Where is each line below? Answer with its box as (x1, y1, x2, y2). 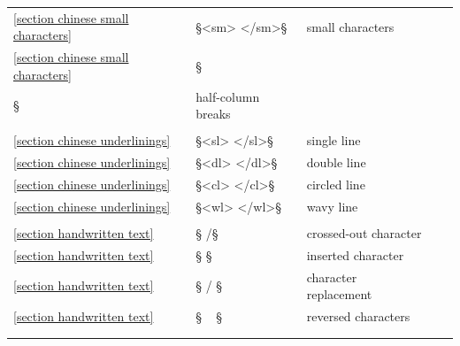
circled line (306, 175, 365, 193)
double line (306, 153, 366, 172)
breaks (195, 104, 231, 123)
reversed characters (306, 307, 410, 326)
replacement (306, 285, 372, 304)
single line (306, 131, 361, 150)
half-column (195, 87, 260, 105)
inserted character (306, 245, 404, 264)
